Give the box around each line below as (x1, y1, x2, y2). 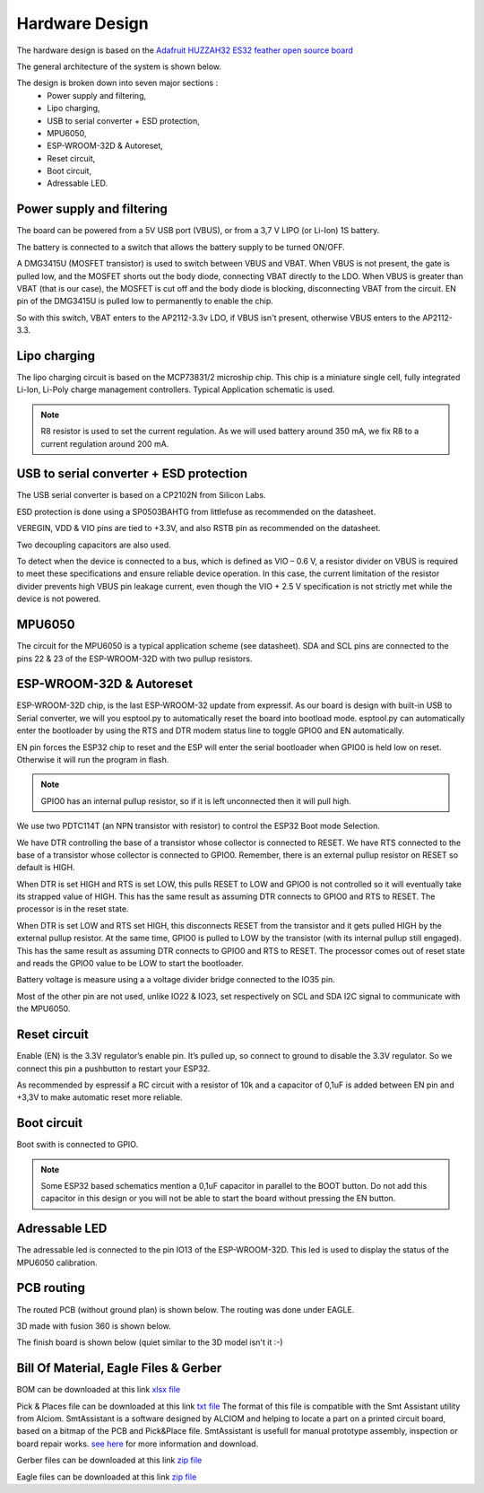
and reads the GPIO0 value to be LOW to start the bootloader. (16, 958, 244, 969)
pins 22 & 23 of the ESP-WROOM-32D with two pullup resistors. (16, 653, 253, 664)
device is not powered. (16, 593, 101, 605)
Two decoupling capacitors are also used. (16, 539, 172, 550)
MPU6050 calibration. (16, 1257, 98, 1268)
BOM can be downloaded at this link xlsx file (16, 1384, 181, 1395)
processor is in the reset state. (16, 904, 129, 914)
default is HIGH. (16, 862, 75, 873)
